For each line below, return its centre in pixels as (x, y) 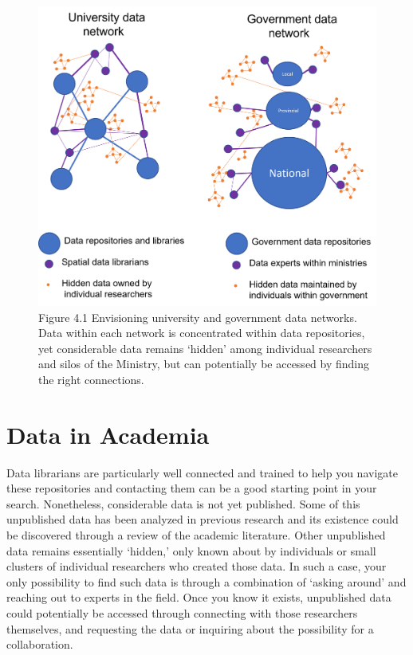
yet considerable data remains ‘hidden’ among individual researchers (205, 348)
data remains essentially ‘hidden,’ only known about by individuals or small (191, 550)
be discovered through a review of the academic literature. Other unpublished (196, 534)
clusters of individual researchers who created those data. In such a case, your (197, 566)
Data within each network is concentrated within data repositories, (202, 333)
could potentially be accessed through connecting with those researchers (182, 612)
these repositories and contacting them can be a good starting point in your (192, 488)
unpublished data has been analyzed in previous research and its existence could (203, 519)
